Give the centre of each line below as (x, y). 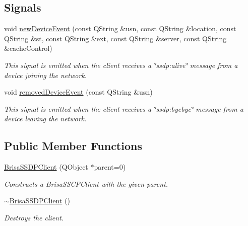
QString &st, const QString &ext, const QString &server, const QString (115, 38)
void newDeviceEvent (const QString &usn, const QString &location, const (120, 28)
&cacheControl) (28, 48)
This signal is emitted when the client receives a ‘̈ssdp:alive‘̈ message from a (121, 65)
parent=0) (110, 167)
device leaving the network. (45, 119)
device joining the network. (46, 75)
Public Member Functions (73, 146)
